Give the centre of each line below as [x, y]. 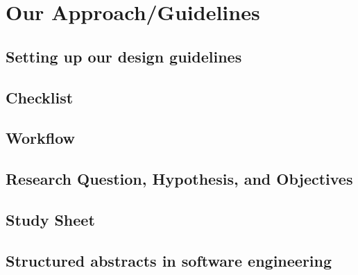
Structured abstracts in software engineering [169, 260]
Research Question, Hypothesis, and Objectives [179, 179]
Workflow [41, 138]
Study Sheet [50, 219]
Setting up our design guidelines [124, 56]
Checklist [40, 97]
